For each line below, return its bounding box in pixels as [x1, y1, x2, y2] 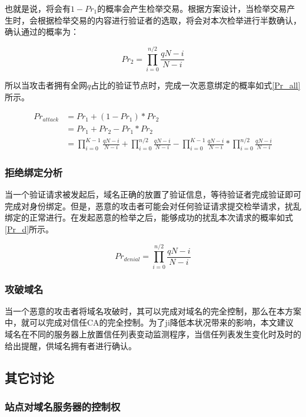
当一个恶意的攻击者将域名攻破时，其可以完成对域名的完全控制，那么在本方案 [5, 304, 301, 317]
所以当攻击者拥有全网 [5, 78, 87, 91]
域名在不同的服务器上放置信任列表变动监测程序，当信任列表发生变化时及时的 [5, 328, 301, 340]
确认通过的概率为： [5, 25, 79, 38]
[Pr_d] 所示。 [5, 222, 54, 235]
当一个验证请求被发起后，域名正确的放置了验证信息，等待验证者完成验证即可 [5, 188, 301, 201]
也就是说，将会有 [5, 2, 71, 14]
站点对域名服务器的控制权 [5, 399, 121, 413]
